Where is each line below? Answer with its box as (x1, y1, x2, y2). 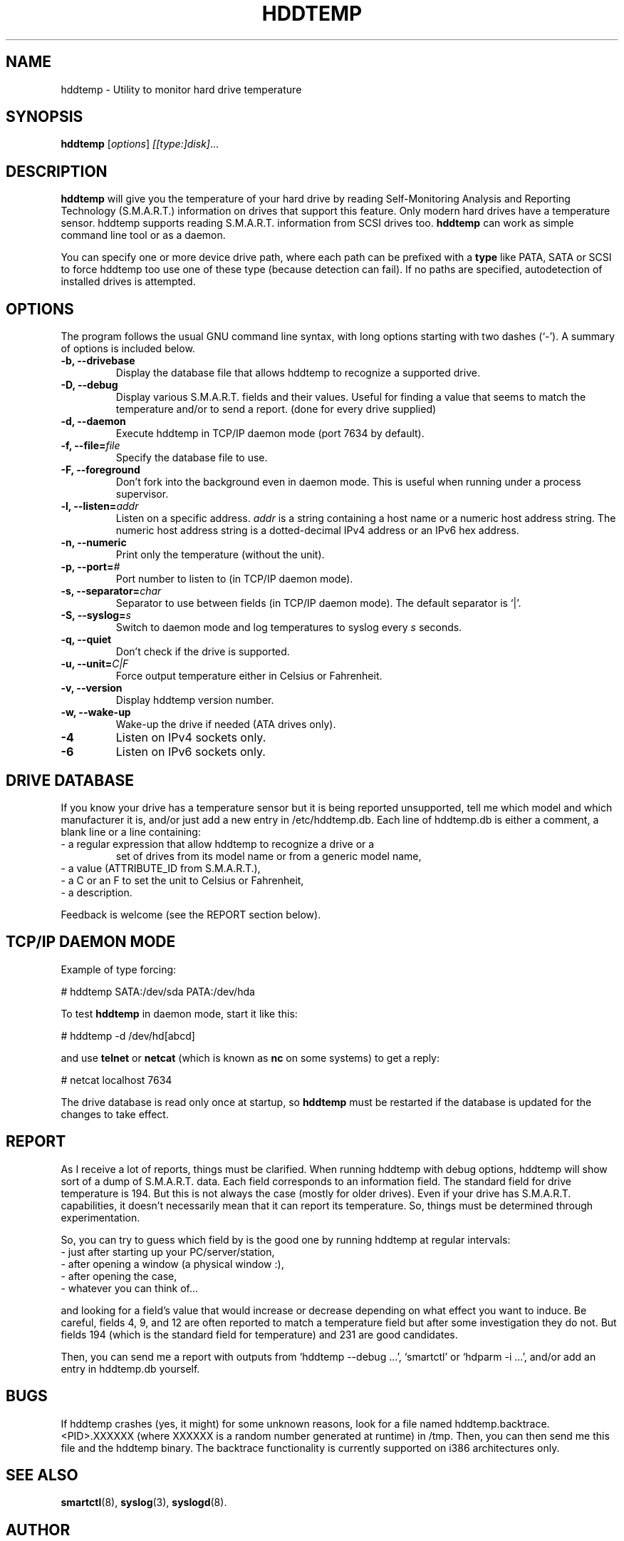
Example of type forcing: (61, 963, 177, 976)
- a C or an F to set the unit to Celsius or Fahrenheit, (61, 874, 304, 886)
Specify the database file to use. (115, 451, 268, 464)
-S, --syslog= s (61, 609, 131, 622)
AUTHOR (6, 1520, 71, 1539)
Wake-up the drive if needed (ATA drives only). (115, 718, 336, 731)
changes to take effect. (61, 1107, 169, 1120)
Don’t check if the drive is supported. (115, 645, 290, 658)
